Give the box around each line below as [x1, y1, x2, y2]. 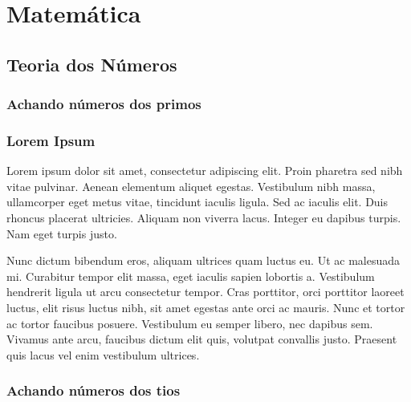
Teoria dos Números [6, 51, 177, 76]
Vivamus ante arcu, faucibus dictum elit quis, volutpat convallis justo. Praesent [6, 331, 397, 347]
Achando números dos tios [6, 380, 181, 400]
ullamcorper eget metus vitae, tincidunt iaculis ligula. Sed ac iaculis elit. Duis [6, 193, 389, 210]
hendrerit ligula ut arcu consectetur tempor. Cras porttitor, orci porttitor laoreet [6, 283, 405, 300]
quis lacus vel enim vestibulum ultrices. [6, 346, 200, 363]
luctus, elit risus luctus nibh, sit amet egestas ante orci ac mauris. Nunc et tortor [6, 298, 405, 315]
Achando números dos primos [6, 94, 201, 114]
